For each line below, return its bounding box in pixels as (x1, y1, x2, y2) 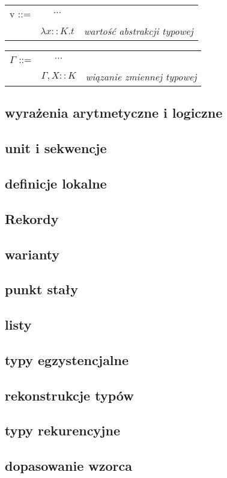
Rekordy (5, 209, 59, 228)
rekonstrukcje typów (5, 386, 134, 404)
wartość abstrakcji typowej (83, 24, 193, 38)
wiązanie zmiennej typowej (85, 70, 197, 83)
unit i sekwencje (5, 139, 107, 157)
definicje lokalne (5, 174, 107, 192)
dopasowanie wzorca (5, 456, 133, 475)
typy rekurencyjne (5, 421, 120, 440)
